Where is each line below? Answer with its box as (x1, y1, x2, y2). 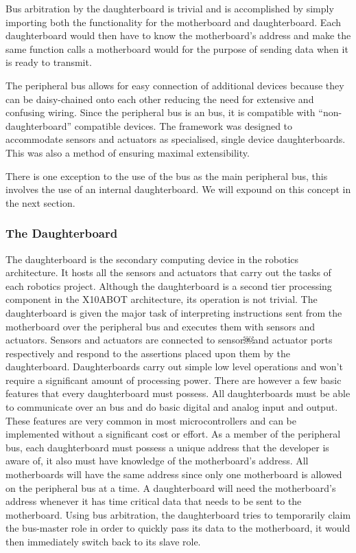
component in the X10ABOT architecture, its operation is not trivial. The (5, 292, 318, 306)
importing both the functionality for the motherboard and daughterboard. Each (5, 14, 341, 29)
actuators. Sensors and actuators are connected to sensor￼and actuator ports (5, 332, 333, 347)
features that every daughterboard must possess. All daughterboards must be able (5, 386, 351, 400)
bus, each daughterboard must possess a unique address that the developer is (5, 440, 329, 454)
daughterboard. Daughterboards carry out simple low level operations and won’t (5, 359, 343, 374)
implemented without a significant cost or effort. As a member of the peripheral (5, 427, 341, 441)
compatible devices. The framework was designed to (74, 118, 293, 133)
